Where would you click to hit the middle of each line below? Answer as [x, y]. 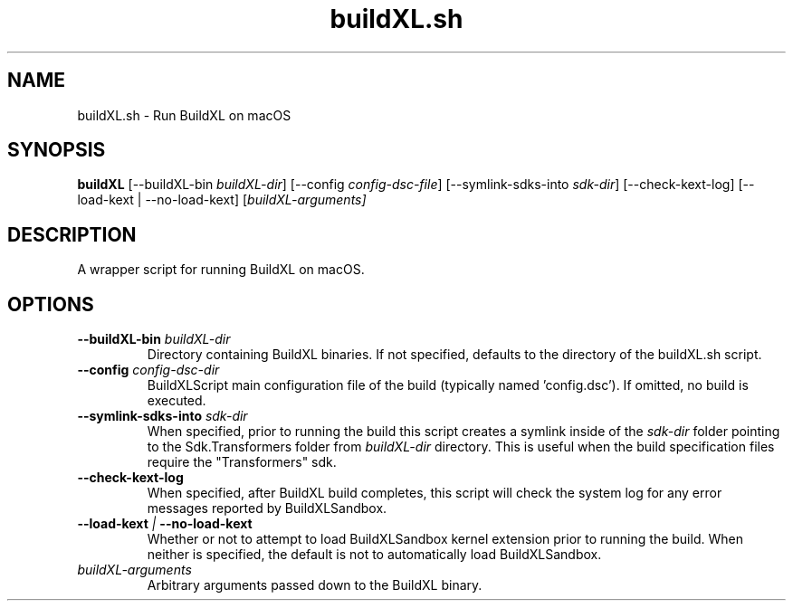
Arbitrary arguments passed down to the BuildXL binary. [315, 585]
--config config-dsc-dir [148, 370]
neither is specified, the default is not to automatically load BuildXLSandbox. [374, 555]
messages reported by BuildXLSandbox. [267, 508]
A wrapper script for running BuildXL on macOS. [221, 270]
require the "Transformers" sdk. [242, 462]
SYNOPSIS [57, 150]
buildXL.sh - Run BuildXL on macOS [184, 115]
